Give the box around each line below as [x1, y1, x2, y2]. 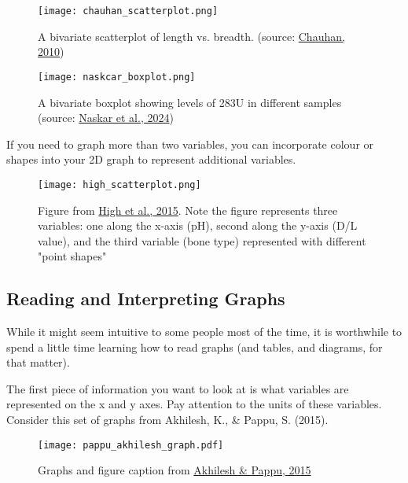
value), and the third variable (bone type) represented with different [38, 232, 366, 249]
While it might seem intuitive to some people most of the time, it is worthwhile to [6, 323, 402, 340]
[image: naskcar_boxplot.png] [38, 71, 196, 83]
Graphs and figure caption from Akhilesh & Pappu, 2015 [38, 462, 311, 478]
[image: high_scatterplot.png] [38, 179, 201, 190]
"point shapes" [38, 248, 107, 264]
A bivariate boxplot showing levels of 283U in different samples [38, 94, 342, 110]
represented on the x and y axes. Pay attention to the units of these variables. [6, 396, 382, 412]
